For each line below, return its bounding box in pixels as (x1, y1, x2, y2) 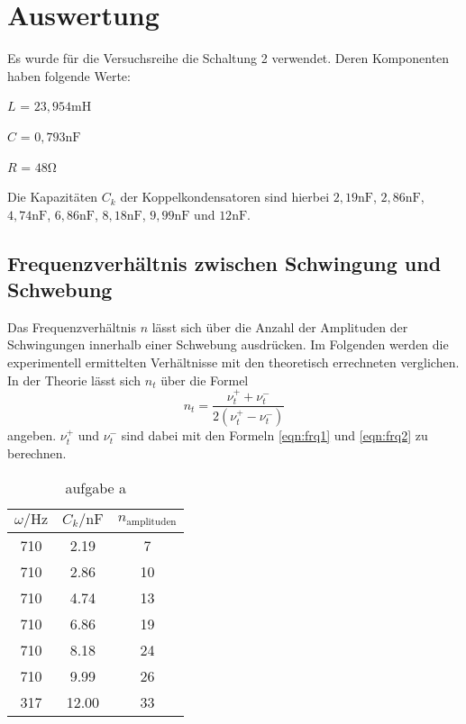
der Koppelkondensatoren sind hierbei (120, 187, 330, 206)
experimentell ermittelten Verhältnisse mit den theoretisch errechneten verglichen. (7, 353, 460, 372)
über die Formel (160, 370, 249, 389)
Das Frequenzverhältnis (7, 317, 136, 336)
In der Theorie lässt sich (7, 370, 142, 389)
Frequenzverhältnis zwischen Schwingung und (7, 249, 442, 276)
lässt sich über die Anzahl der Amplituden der (151, 317, 408, 336)
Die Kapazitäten (7, 187, 98, 206)
